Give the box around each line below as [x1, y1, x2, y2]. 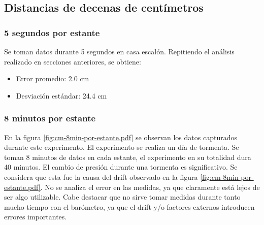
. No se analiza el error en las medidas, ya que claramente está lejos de [40, 181, 260, 192]
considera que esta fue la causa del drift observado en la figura [4, 171, 198, 182]
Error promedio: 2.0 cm [16, 73, 89, 84]
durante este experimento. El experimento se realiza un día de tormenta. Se [4, 142, 239, 152]
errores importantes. [4, 211, 67, 222]
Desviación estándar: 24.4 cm [16, 90, 107, 101]
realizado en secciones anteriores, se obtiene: [4, 56, 141, 67]
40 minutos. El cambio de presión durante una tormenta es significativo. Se [4, 162, 238, 172]
